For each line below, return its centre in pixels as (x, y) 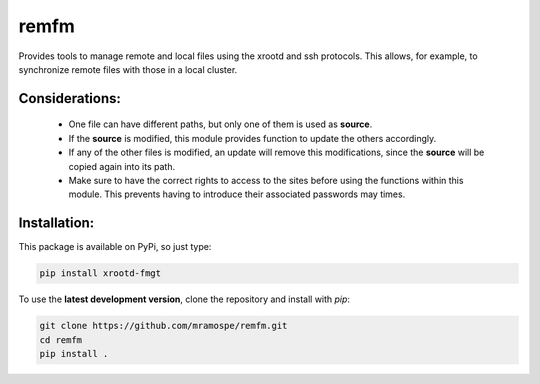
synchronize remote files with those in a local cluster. (128, 69)
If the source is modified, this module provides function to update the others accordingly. (252, 138)
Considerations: (70, 98)
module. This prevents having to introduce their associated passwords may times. (237, 194)
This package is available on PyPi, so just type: (115, 247)
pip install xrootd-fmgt (100, 273)
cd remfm (61, 339)
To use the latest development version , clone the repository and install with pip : (184, 299)
